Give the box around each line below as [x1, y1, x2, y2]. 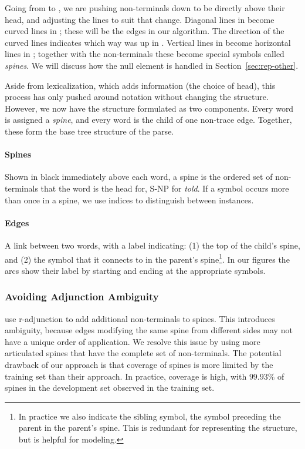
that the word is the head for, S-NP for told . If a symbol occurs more [40, 182, 289, 194]
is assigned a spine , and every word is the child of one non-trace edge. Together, [5, 113, 292, 126]
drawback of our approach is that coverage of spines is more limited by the [5, 358, 273, 370]
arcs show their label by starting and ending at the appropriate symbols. [5, 264, 266, 276]
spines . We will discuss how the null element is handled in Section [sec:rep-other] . [5, 59, 299, 71]
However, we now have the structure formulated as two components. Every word [5, 102, 294, 114]
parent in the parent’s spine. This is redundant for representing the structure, [18, 421, 297, 434]
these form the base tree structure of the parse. [5, 125, 174, 137]
